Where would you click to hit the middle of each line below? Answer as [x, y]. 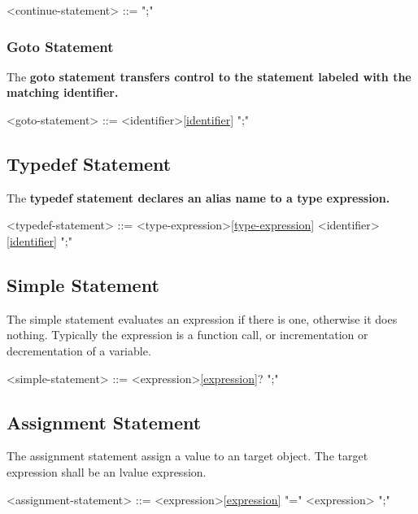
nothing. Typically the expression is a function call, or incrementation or [187, 335]
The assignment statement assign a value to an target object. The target [187, 456]
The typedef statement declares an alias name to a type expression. [198, 197]
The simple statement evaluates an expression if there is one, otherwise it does [202, 318]
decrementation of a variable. [79, 350]
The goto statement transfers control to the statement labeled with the [209, 76]
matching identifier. [63, 92]
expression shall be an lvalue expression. [107, 471]
